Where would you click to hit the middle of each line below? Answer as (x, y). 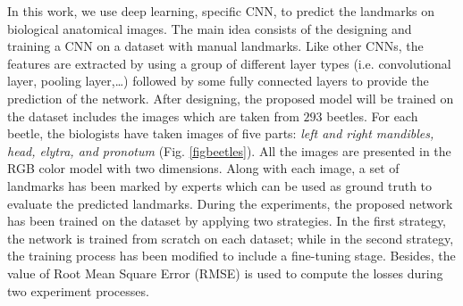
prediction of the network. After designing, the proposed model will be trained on (231, 98)
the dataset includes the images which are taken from (153, 116)
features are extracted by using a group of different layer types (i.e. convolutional (229, 63)
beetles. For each (372, 116)
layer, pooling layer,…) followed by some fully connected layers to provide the (218, 81)
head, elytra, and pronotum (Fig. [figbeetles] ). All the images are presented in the (229, 150)
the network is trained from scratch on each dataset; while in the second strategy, (231, 238)
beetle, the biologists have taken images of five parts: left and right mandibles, (221, 133)
